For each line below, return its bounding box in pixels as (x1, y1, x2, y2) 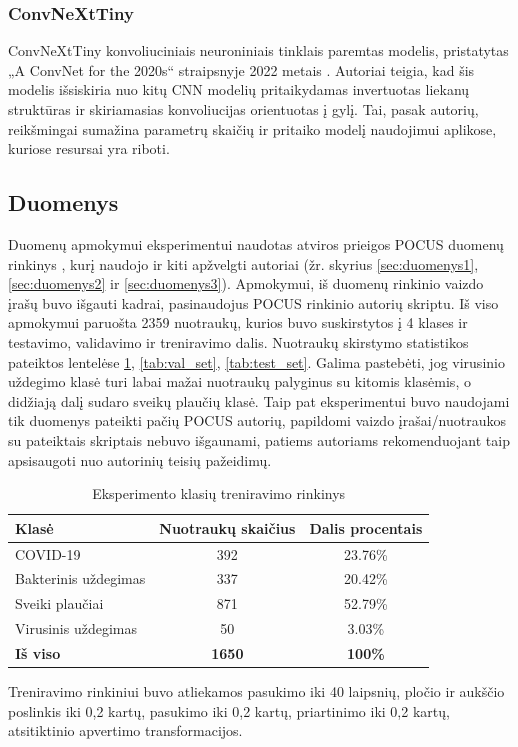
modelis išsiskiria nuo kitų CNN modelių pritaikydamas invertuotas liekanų (8, 79, 470, 100)
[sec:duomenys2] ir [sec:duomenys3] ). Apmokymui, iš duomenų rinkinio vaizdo (8, 273, 484, 294)
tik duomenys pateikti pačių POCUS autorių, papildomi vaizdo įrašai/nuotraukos (8, 410, 507, 431)
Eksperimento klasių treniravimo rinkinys (92, 483, 346, 504)
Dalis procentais (309, 517, 423, 538)
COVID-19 (15, 543, 81, 564)
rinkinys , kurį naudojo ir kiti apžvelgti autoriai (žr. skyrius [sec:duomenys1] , (8, 253, 479, 274)
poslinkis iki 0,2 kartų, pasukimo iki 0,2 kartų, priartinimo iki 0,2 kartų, (8, 700, 450, 721)
